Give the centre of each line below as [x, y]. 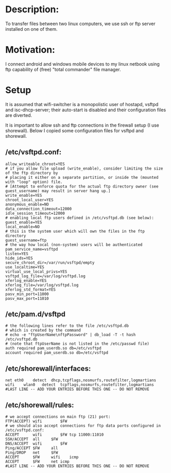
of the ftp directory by [32, 173]
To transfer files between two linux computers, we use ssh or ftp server [80, 24]
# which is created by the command [43, 331]
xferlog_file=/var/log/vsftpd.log [42, 285]
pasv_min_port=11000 [27, 294]
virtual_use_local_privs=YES [36, 272]
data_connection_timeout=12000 [39, 209]
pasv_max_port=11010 [27, 298]
